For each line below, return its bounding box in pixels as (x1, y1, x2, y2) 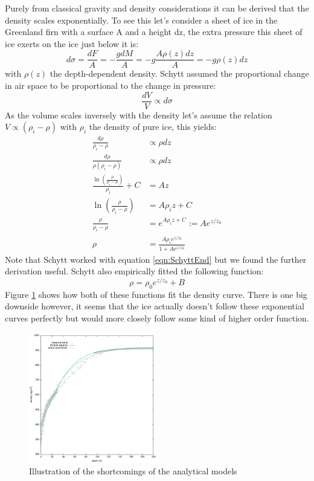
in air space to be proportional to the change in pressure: (5, 79, 216, 92)
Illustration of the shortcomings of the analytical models (29, 465, 237, 477)
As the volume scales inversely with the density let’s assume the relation (5, 108, 272, 121)
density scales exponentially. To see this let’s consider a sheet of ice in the (5, 13, 278, 26)
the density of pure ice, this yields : (89, 120, 217, 133)
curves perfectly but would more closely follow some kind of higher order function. (5, 311, 309, 324)
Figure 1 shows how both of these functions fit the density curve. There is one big (5, 288, 307, 300)
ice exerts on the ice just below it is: (5, 37, 139, 50)
